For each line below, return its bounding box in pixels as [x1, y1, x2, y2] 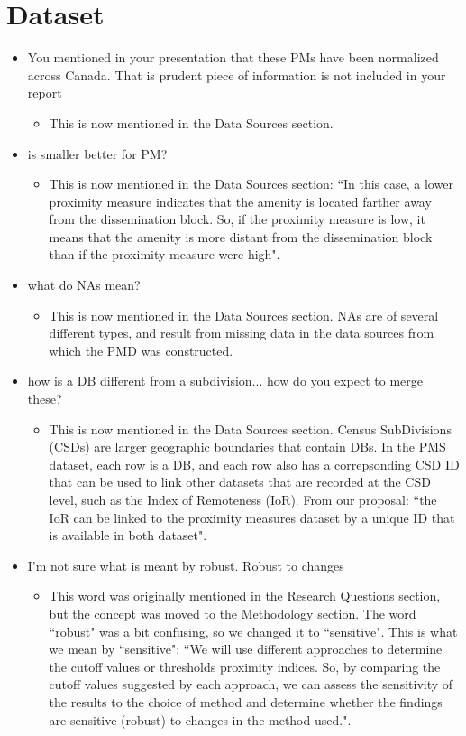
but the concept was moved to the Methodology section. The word [49, 603, 416, 622]
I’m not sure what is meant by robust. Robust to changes [27, 555, 344, 574]
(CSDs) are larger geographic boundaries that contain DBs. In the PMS [49, 437, 446, 456]
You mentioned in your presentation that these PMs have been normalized [27, 48, 439, 67]
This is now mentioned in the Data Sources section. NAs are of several [49, 305, 439, 324]
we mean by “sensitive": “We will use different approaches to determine [49, 639, 443, 658]
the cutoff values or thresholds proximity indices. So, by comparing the [49, 657, 441, 675]
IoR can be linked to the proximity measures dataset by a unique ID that [49, 508, 455, 526]
